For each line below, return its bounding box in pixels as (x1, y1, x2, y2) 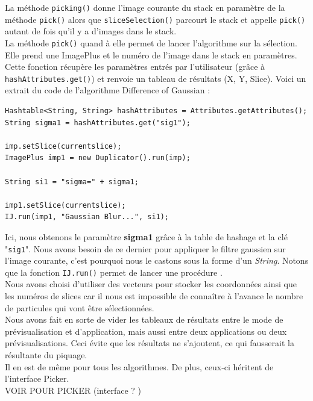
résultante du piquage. (5, 349, 87, 361)
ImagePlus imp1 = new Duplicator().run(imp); (5, 154, 191, 163)
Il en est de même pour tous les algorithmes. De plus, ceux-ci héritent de (5, 360, 274, 373)
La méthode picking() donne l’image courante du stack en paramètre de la (5, 1, 285, 13)
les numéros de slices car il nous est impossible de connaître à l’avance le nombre (5, 290, 303, 302)
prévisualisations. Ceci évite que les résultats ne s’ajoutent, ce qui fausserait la (5, 337, 294, 349)
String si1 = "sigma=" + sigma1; (5, 177, 139, 186)
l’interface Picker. (5, 372, 69, 385)
